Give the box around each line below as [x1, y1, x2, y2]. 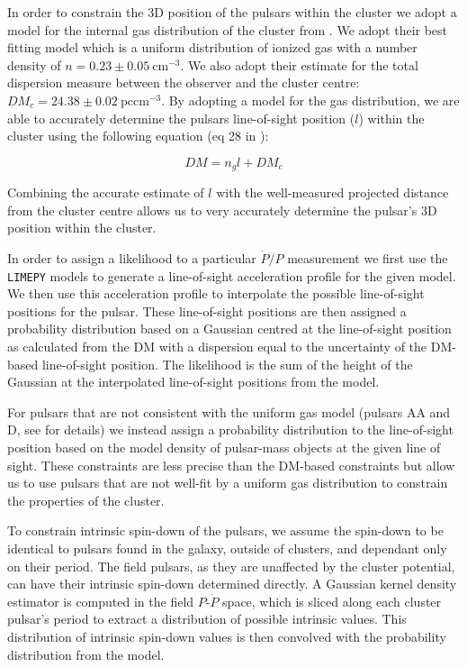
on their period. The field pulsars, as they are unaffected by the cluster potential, [7, 556, 455, 575]
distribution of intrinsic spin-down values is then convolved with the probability [7, 626, 446, 645]
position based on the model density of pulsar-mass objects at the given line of [7, 437, 441, 456]
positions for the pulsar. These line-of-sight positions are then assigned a [7, 301, 407, 320]
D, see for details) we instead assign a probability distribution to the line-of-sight [7, 420, 454, 439]
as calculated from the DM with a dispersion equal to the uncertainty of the [7, 337, 427, 356]
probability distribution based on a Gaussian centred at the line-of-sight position [7, 319, 452, 338]
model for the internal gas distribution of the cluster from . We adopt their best [7, 20, 448, 39]
